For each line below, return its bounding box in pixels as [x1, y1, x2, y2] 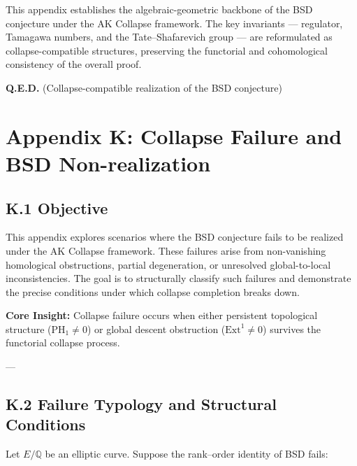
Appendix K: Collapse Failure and [6, 121, 342, 150]
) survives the [263, 321, 321, 336]
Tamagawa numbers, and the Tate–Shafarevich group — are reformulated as [6, 29, 333, 44]
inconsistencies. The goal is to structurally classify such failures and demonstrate [6, 271, 351, 285]
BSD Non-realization [6, 148, 211, 177]
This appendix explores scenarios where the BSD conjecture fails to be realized [6, 230, 344, 244]
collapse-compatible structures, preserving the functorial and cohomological [6, 43, 328, 57]
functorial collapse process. [6, 335, 120, 350]
